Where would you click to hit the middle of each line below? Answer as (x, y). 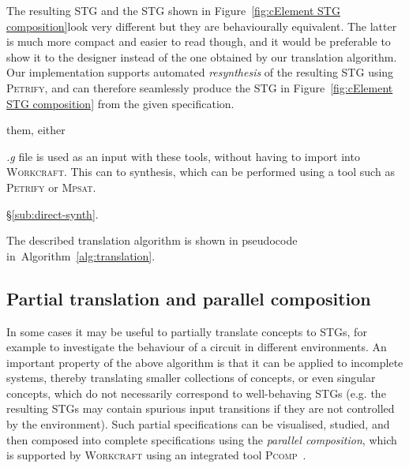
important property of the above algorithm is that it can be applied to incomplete (205, 362)
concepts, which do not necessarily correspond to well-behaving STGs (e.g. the (196, 393)
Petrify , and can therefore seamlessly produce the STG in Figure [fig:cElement (200, 87)
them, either (36, 130)
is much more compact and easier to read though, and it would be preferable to (199, 41)
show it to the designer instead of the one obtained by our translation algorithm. (202, 56)
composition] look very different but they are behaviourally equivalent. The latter (202, 26)
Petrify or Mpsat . (51, 187)
